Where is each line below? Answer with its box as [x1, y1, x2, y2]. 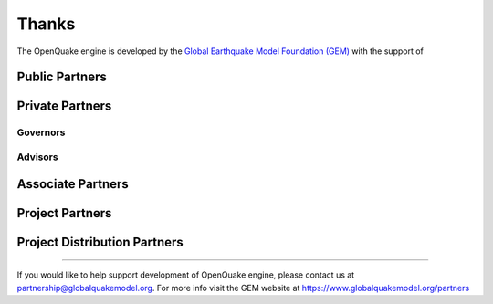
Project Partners [16, 205, 112, 221]
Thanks [16, 14, 76, 34]
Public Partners [16, 69, 107, 85]
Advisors [16, 151, 58, 163]
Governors [16, 126, 66, 139]
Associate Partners [16, 176, 130, 192]
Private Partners [16, 99, 112, 114]
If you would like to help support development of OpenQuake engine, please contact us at [16, 269, 355, 280]
